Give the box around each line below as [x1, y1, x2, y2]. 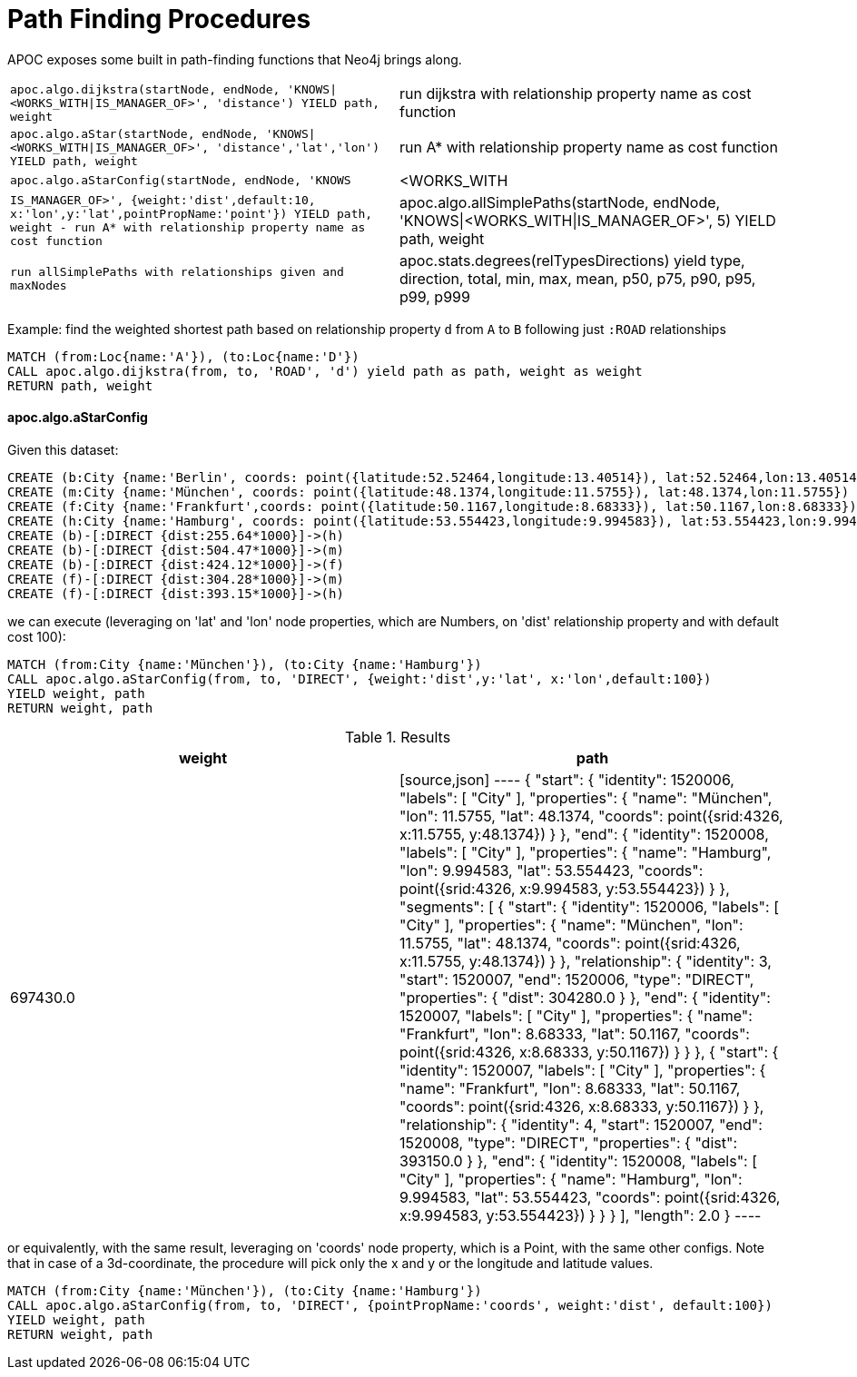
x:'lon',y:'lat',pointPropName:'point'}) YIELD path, [10, 206, 373, 221]
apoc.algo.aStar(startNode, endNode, [10, 126, 259, 141]
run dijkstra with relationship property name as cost [399, 84, 752, 103]
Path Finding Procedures [7, 4, 311, 34]
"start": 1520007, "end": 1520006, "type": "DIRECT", [399, 969, 754, 988]
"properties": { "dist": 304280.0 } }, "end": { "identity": [399, 988, 771, 1007]
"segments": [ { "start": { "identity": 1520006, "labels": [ [399, 897, 779, 916]
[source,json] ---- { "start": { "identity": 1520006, [399, 770, 734, 789]
